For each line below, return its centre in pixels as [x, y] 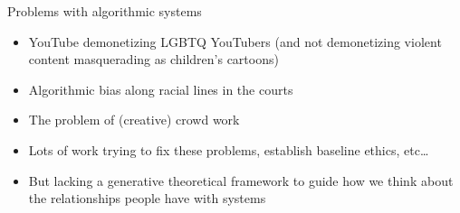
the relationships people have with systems [147, 198]
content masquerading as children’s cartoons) [153, 59]
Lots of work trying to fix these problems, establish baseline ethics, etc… [229, 149]
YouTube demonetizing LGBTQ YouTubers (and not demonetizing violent [235, 41]
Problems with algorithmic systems [105, 11]
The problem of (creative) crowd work [134, 120]
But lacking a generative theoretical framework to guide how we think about [241, 180]
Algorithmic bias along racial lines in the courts [161, 89]
